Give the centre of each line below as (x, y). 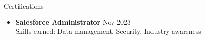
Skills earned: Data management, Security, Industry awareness (108, 31)
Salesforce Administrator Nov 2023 (73, 22)
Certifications (24, 6)
